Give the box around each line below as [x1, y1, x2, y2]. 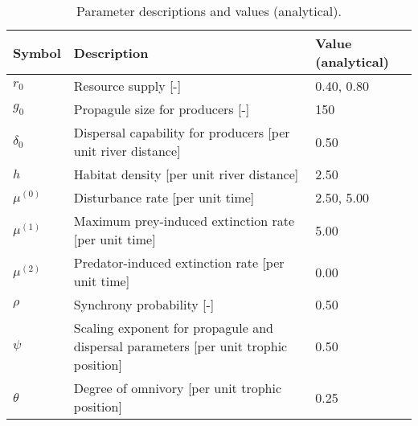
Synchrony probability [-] [73, 295, 215, 313]
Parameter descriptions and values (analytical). [76, 2, 342, 20]
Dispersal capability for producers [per [73, 123, 290, 141]
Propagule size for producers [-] [73, 100, 250, 118]
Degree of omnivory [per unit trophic [73, 379, 282, 397]
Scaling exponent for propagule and [73, 318, 273, 337]
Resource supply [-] [73, 76, 182, 95]
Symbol [13, 43, 61, 62]
